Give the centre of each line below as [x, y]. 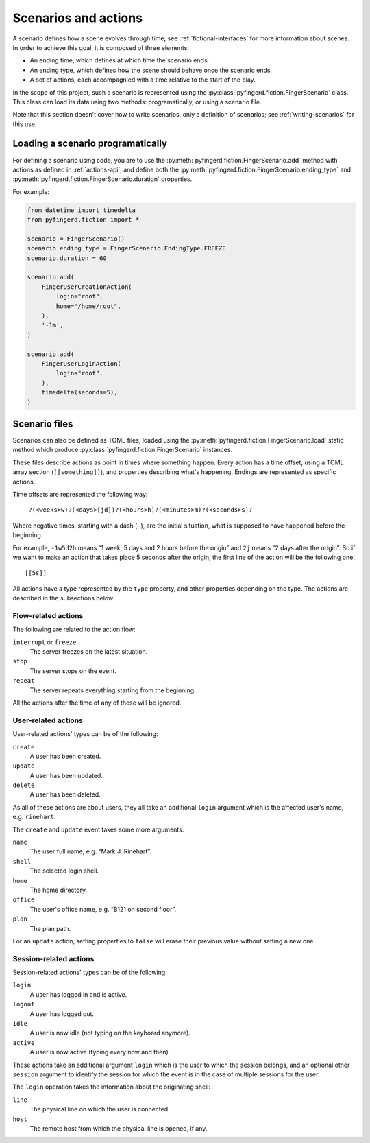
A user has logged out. [62, 1014]
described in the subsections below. [64, 598]
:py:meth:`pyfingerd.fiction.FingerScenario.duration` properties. [102, 179]
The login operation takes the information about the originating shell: [111, 1087]
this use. [25, 124]
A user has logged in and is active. [78, 994]
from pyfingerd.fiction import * [83, 220]
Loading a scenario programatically [90, 144]
